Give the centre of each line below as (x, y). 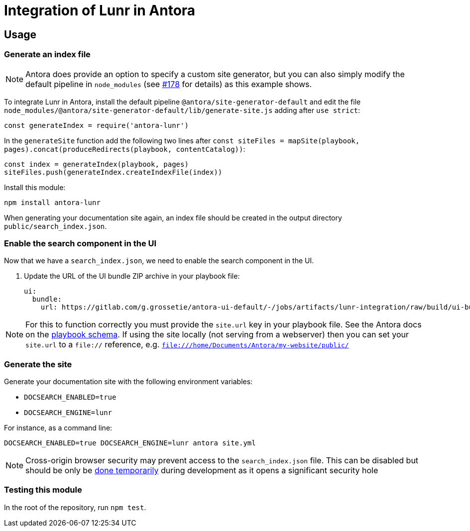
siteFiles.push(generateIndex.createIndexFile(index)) (113, 172)
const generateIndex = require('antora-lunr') (96, 125)
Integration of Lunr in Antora (100, 10)
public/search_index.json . (56, 226)
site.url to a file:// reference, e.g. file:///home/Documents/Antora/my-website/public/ (187, 345)
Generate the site (38, 364)
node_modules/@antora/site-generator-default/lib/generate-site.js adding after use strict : (182, 110)
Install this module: (35, 187)
